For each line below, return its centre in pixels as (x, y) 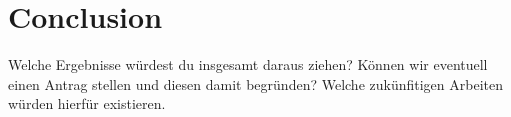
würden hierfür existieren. (87, 103)
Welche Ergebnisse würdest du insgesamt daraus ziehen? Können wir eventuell (248, 64)
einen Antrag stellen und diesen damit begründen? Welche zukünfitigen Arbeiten (255, 83)
